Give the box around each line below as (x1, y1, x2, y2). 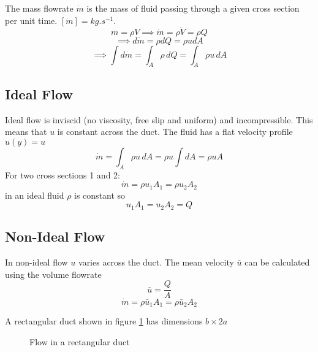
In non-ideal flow (5, 256, 68, 269)
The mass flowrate (5, 2, 74, 14)
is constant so (74, 188, 126, 201)
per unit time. (5, 13, 58, 26)
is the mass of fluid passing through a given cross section (86, 2, 300, 14)
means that (5, 125, 47, 138)
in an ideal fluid (5, 188, 64, 201)
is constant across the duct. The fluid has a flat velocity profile (57, 125, 293, 138)
